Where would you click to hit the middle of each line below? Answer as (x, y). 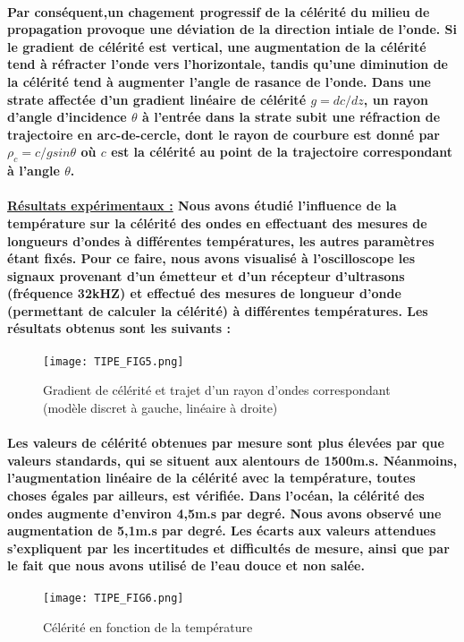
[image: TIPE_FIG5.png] (114, 361)
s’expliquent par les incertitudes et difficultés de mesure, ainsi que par (228, 548)
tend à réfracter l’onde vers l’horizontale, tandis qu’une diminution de (228, 64)
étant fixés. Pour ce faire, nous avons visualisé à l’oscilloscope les (211, 258)
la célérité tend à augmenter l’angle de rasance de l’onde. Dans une (219, 81)
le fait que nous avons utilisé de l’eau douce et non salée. (186, 565)
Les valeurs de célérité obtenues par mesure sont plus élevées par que (226, 443)
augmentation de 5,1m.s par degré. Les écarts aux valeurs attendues (222, 531)
